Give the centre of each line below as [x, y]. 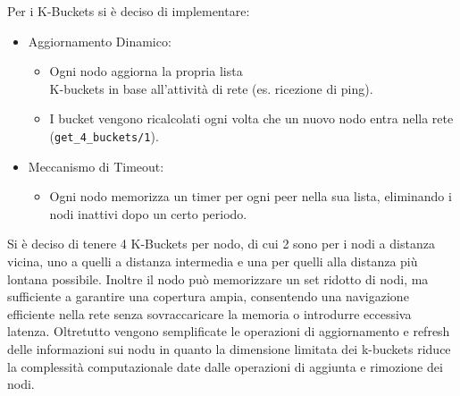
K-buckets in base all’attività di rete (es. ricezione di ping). [211, 88]
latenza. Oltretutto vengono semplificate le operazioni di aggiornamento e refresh [229, 331]
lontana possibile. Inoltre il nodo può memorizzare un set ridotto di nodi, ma [218, 278]
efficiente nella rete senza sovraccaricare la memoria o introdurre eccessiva [209, 313]
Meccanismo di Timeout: [96, 166]
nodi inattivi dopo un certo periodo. [148, 213]
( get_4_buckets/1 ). [104, 135]
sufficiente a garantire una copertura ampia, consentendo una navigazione [208, 296]
